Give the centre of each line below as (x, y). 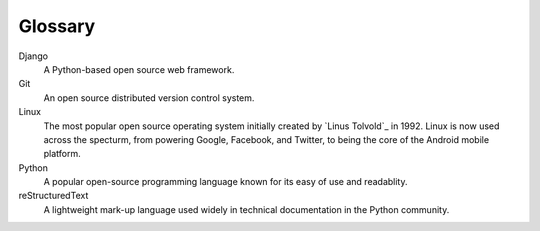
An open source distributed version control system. (149, 97)
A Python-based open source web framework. (139, 69)
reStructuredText (53, 196)
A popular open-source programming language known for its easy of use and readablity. (225, 182)
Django (33, 56)
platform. (62, 154)
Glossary (57, 26)
